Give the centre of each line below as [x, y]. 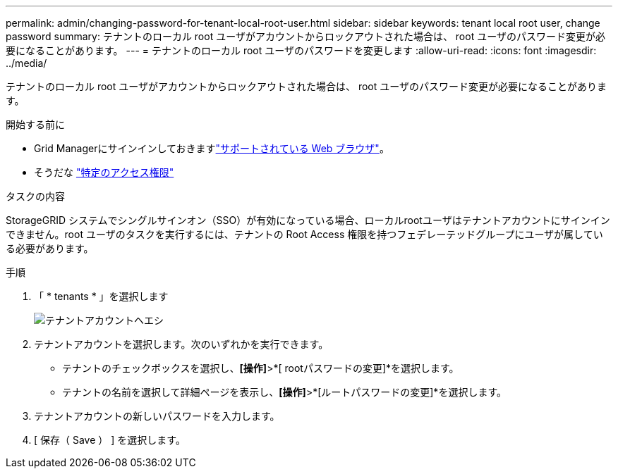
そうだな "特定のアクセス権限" [104, 172]
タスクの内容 [35, 196]
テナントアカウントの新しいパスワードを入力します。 [157, 416]
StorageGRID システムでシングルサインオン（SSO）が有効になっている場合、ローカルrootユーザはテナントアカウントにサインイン [308, 220]
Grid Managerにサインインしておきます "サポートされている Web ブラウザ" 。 [212, 148]
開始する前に [35, 124]
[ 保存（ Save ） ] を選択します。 [110, 440]
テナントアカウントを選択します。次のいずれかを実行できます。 [181, 344]
